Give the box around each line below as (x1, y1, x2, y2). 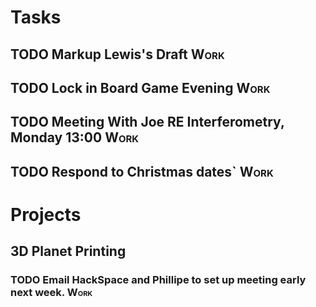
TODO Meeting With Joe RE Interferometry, (10, 114, 285, 131)
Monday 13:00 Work (10, 129, 140, 146)
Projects (10, 203, 82, 226)
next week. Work (10, 286, 93, 300)
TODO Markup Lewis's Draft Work (10, 46, 225, 63)
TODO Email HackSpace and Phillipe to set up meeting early (10, 273, 307, 287)
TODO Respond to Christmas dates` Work (10, 163, 274, 180)
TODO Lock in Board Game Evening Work (10, 79, 271, 96)
